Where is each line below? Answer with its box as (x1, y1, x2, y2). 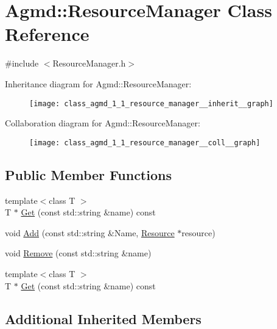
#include (5, 57, 39, 70)
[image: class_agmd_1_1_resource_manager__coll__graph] (29, 138, 261, 147)
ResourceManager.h (52, 57, 126, 70)
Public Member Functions (5, 165, 172, 184)
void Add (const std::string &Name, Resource (5, 226, 175, 239)
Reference (5, 21, 89, 46)
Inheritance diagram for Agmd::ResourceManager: (5, 77, 192, 90)
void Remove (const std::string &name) (5, 247, 152, 259)
